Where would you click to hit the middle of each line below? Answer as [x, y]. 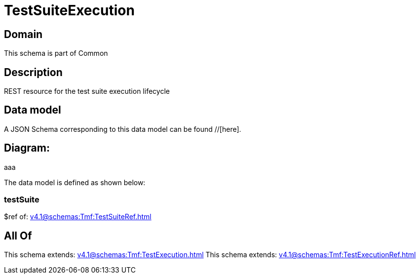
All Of [18, 236]
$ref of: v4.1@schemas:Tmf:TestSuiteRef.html [78, 217]
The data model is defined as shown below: [75, 182]
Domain [23, 34]
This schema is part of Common [56, 53]
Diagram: [27, 148]
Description [33, 72]
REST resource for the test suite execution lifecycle [87, 91]
